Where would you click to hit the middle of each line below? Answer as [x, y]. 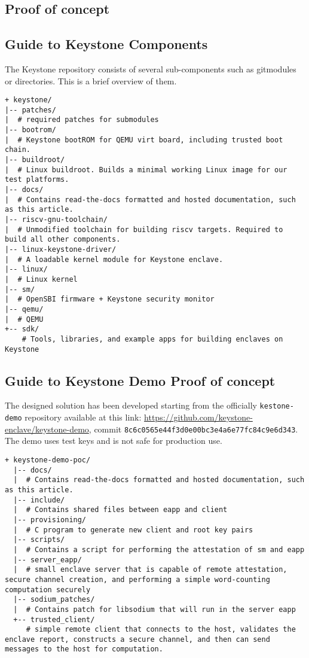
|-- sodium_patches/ [54, 600]
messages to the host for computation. [84, 649]
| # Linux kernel [41, 279]
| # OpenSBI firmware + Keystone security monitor [110, 299]
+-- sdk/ [22, 329]
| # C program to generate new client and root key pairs [133, 530]
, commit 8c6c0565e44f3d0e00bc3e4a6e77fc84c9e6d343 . [193, 429]
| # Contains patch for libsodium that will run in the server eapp [154, 609]
